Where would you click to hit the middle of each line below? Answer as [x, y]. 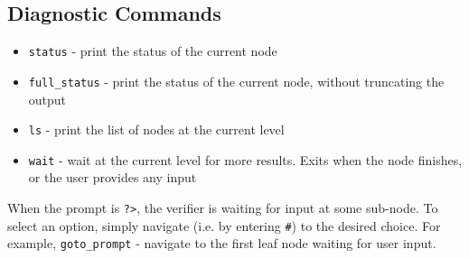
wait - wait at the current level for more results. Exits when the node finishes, [245, 159]
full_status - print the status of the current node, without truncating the [236, 81]
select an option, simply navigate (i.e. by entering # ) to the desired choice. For [224, 225]
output [47, 99]
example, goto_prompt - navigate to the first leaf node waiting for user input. [222, 243]
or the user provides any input [113, 177]
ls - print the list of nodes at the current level [156, 129]
